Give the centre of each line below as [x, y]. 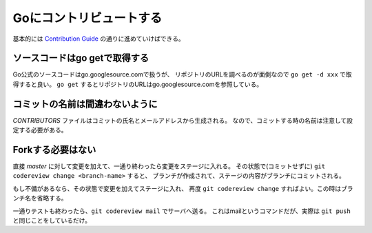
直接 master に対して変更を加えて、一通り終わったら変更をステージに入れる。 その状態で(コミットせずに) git [169, 166]
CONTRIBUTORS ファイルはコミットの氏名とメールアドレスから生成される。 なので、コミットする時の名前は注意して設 [183, 120]
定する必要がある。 [40, 130]
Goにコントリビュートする [87, 18]
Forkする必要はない [54, 149]
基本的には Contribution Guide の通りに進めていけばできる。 [99, 39]
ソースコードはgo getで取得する [81, 58]
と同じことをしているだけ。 [52, 220]
